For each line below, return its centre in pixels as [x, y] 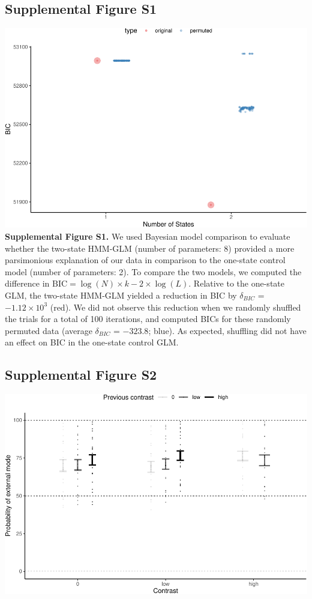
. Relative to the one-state [236, 283]
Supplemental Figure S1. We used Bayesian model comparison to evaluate [148, 236]
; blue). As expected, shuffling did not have [227, 330]
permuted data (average [49, 330]
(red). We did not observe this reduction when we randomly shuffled [175, 307]
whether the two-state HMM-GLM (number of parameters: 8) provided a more [150, 248]
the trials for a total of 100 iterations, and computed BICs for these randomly [148, 319]
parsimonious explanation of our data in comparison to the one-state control [145, 260]
